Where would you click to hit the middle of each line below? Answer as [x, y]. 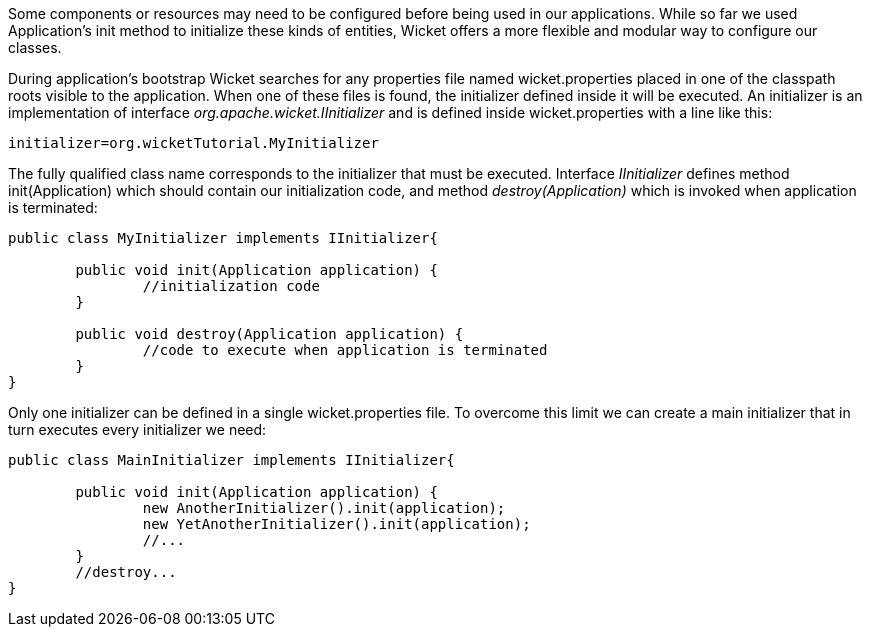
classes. [35, 47]
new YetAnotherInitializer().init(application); [336, 524]
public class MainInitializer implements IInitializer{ [231, 460]
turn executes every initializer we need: [137, 429]
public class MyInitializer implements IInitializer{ [223, 238]
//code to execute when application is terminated [345, 350]
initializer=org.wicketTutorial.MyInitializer [193, 143]
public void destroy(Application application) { [269, 334]
